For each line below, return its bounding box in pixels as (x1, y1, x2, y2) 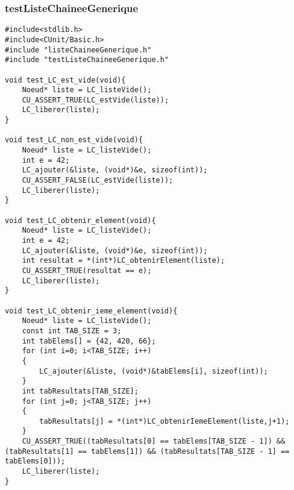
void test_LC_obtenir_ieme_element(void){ (5, 306, 178, 315)
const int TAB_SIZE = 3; (22, 326, 122, 335)
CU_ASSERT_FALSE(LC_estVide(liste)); (22, 176, 174, 185)
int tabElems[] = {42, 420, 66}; (22, 336, 156, 345)
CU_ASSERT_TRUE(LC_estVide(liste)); (22, 95, 169, 104)
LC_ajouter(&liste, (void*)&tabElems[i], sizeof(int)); (39, 366, 268, 375)
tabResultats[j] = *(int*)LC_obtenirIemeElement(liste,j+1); (39, 416, 290, 426)
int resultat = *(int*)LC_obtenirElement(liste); (22, 256, 225, 265)
